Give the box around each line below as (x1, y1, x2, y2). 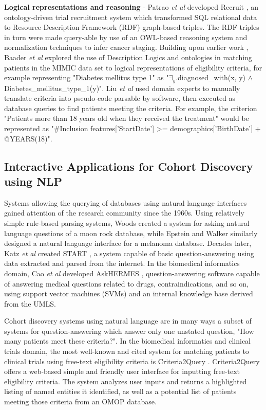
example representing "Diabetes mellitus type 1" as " (4, 72, 169, 83)
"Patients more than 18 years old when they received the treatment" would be (4, 113, 249, 123)
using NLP (4, 173, 63, 189)
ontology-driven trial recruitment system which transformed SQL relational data (4, 11, 257, 22)
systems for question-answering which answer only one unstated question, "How (4, 325, 254, 336)
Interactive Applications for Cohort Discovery (4, 158, 253, 174)
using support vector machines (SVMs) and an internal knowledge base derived (4, 288, 253, 299)
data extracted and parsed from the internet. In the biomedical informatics (4, 258, 240, 269)
